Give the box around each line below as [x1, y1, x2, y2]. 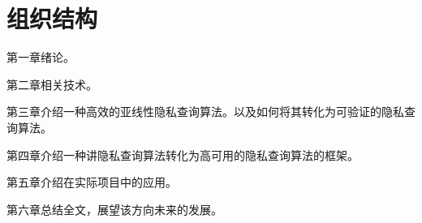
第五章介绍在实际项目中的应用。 [6, 174, 177, 191]
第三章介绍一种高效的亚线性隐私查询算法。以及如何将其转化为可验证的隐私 [6, 103, 404, 120]
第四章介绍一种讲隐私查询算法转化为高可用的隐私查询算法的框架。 [6, 146, 359, 163]
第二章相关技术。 [6, 75, 97, 92]
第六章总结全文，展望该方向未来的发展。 [6, 200, 222, 217]
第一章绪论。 [6, 49, 75, 66]
